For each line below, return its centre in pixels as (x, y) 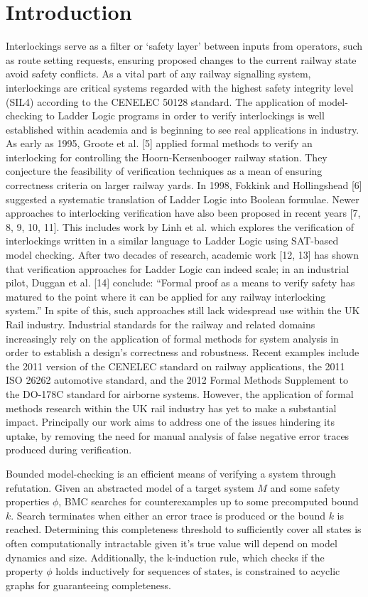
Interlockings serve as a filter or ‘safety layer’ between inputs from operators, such (184, 46)
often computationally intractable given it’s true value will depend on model (172, 543)
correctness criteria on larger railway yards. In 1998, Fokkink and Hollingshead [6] (184, 185)
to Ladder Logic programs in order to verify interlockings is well (185, 115)
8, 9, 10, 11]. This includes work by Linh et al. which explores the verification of (180, 226)
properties (28, 501)
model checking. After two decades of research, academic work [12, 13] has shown (182, 255)
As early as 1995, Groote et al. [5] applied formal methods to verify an (159, 143)
